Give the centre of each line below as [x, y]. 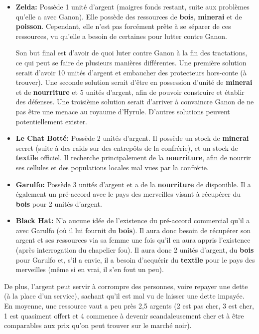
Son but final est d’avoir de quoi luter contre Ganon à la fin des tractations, [131, 53]
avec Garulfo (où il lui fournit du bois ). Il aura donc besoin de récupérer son [133, 230]
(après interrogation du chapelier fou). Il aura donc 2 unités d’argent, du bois [135, 250]
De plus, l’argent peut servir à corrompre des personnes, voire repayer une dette [126, 286]
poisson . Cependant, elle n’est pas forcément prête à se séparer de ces [123, 26]
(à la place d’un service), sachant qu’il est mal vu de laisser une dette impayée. [124, 296]
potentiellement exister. [52, 121]
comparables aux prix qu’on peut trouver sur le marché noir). [98, 325]
